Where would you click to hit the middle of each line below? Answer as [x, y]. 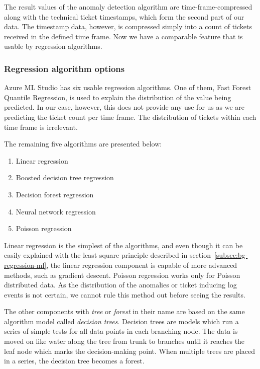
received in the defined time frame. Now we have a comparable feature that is [123, 36]
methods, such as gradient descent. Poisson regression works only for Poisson [122, 275]
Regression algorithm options [64, 68]
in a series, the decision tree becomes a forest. [74, 361]
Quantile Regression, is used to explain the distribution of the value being [118, 97]
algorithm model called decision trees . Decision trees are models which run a [121, 321]
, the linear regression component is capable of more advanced [142, 265]
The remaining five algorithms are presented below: [83, 144]
